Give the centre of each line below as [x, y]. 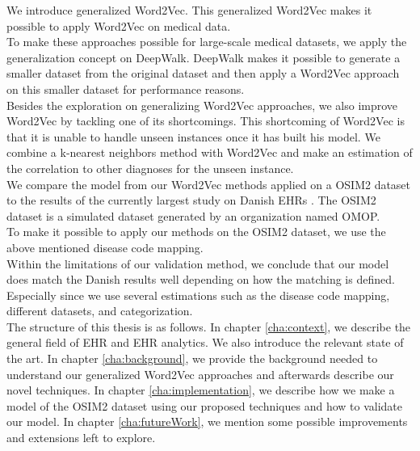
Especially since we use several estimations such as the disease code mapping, [198, 295]
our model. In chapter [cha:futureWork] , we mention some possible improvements [207, 421]
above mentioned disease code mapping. [105, 247]
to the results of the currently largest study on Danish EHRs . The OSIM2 [191, 200]
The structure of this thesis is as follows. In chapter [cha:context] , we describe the [209, 326]
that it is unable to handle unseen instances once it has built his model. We [193, 136]
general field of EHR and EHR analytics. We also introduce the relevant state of [205, 342]
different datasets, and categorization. [100, 311]
